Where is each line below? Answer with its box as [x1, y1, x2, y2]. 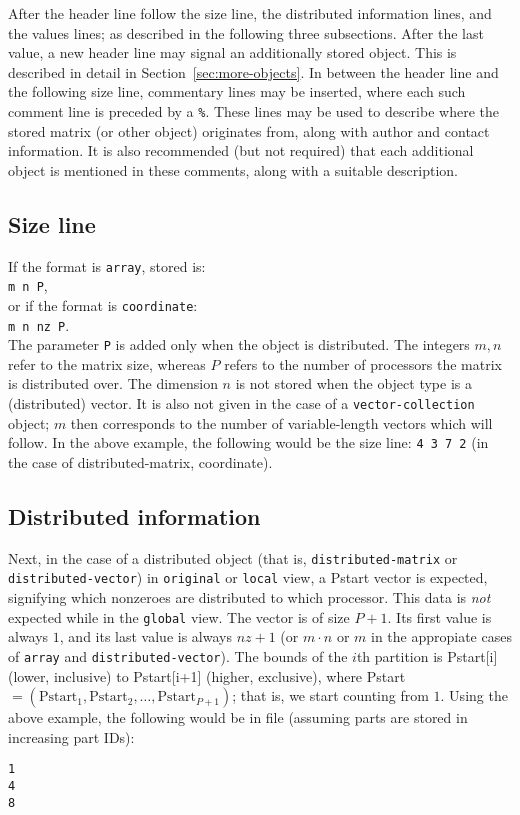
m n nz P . [8, 314, 70, 335]
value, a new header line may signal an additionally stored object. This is [8, 42, 457, 63]
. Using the [440, 685, 508, 706]
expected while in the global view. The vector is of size [8, 606, 350, 627]
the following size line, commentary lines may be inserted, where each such [8, 81, 466, 102]
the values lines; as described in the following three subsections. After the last [8, 22, 484, 43]
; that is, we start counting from [232, 685, 429, 706]
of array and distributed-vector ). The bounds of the [8, 645, 348, 666]
